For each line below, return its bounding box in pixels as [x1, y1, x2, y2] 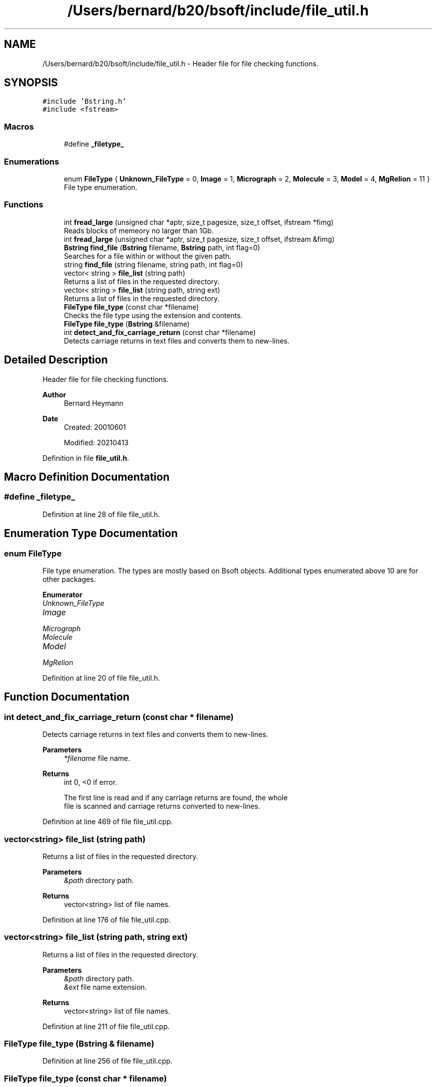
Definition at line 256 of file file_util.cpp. [42, 1057, 173, 1066]
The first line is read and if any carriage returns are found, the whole [64, 793, 288, 802]
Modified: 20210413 [64, 438, 129, 447]
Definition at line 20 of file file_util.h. [42, 673, 160, 682]
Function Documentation [4, 691, 129, 704]
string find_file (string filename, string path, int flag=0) [64, 260, 243, 269]
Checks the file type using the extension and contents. [64, 311, 243, 320]
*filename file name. [64, 754, 130, 763]
